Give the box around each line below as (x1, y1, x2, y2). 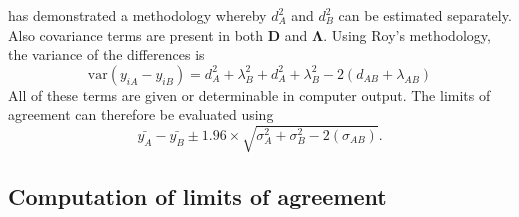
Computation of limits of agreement (8, 180, 387, 211)
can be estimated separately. (338, 5, 512, 25)
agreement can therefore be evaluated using (8, 104, 274, 125)
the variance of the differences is (8, 44, 205, 65)
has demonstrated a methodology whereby (8, 5, 267, 25)
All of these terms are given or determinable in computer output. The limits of (8, 84, 491, 105)
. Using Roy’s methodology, (323, 24, 491, 45)
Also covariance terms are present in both (8, 24, 264, 45)
